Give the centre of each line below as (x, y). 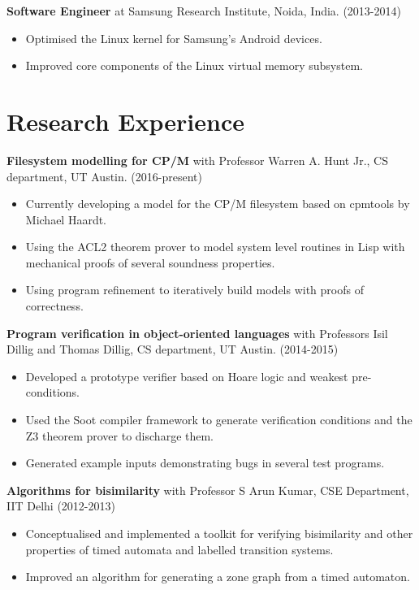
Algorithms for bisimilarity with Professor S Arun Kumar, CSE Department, (208, 490)
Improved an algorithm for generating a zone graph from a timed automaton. (218, 577)
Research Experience (125, 121)
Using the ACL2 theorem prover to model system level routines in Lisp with (215, 247)
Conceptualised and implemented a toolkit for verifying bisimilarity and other (219, 533)
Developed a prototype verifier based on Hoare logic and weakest (187, 376)
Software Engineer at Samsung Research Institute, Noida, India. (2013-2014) (204, 11)
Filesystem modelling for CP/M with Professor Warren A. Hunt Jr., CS (197, 160)
